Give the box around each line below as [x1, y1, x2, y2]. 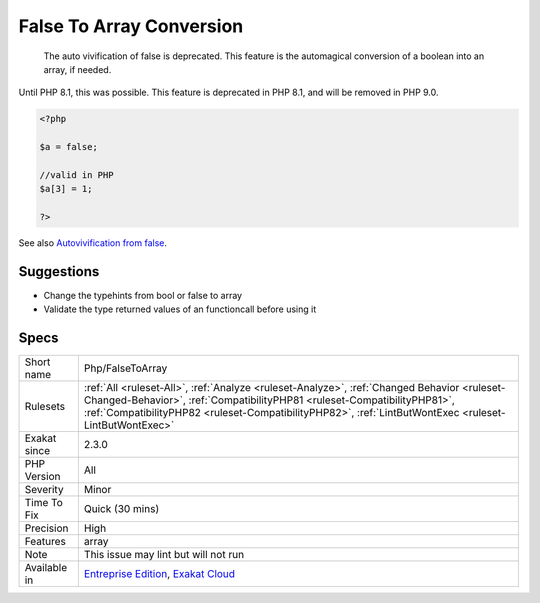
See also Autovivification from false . [18, 237, 168, 249]
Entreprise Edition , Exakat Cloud [83, 567, 235, 581]
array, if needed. [43, 63, 112, 75]
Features [24, 535, 67, 549]
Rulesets [24, 400, 65, 414]
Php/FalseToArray [83, 361, 168, 375]
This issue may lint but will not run [83, 548, 245, 562]
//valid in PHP [39, 169, 114, 180]
